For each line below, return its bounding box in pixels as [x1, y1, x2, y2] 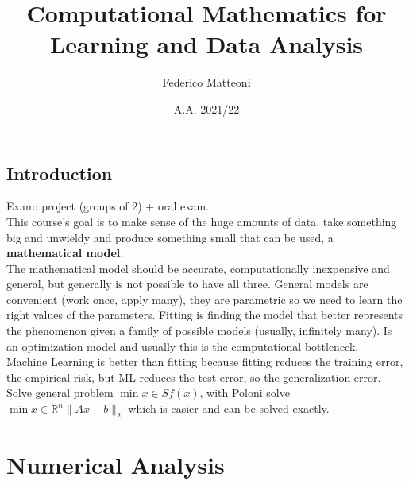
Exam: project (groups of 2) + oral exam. [6, 198, 210, 214]
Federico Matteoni [162, 74, 251, 90]
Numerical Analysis [6, 448, 225, 481]
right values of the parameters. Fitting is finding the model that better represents [6, 306, 403, 323]
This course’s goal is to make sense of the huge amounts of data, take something [6, 213, 397, 229]
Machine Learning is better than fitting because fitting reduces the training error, [6, 353, 403, 370]
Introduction [6, 160, 113, 185]
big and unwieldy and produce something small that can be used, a [6, 229, 334, 245]
